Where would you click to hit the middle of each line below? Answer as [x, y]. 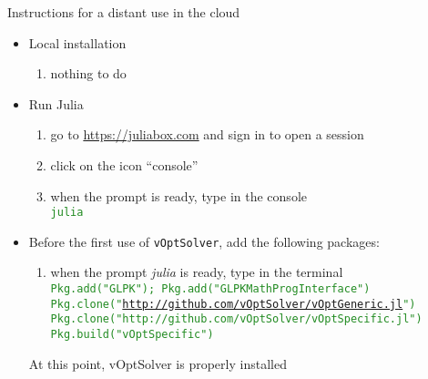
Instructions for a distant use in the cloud [124, 12]
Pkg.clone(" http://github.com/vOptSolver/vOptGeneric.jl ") [233, 304]
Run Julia [56, 103]
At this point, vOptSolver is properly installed [158, 363]
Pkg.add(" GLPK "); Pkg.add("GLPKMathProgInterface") [210, 289]
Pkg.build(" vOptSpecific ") [132, 335]
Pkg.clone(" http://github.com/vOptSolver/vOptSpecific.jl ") [236, 319]
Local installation [77, 42]
